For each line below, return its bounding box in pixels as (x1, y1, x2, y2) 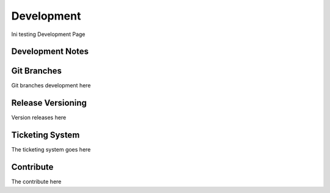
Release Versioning (11, 98, 87, 108)
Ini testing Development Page (11, 31, 86, 38)
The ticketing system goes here (11, 146, 91, 153)
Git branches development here (11, 82, 91, 89)
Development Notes (11, 46, 89, 57)
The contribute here (11, 178, 62, 186)
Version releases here (11, 114, 67, 122)
